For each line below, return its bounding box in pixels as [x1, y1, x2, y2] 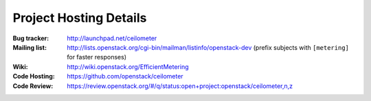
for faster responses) [67, 53, 127, 61]
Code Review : [12, 82, 54, 90]
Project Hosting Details [12, 10, 147, 25]
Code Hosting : [12, 72, 55, 81]
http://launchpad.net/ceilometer [67, 34, 157, 42]
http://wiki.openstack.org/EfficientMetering [67, 62, 189, 71]
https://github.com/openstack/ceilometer [67, 72, 183, 81]
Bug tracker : [12, 34, 49, 42]
